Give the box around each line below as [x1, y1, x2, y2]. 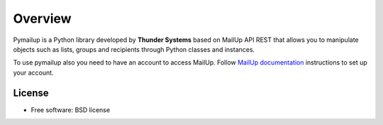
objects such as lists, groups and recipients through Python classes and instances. [13, 45, 255, 53]
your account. [13, 68, 54, 77]
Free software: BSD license [30, 105, 110, 114]
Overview [13, 11, 72, 26]
